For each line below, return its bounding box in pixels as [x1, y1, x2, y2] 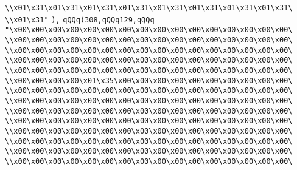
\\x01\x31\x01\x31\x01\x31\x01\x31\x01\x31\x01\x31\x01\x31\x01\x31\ [5, 4, 293, 12]
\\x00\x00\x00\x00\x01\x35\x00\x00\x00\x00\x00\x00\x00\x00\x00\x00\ [5, 76, 293, 85]
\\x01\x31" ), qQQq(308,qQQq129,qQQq [5, 15, 155, 24]
